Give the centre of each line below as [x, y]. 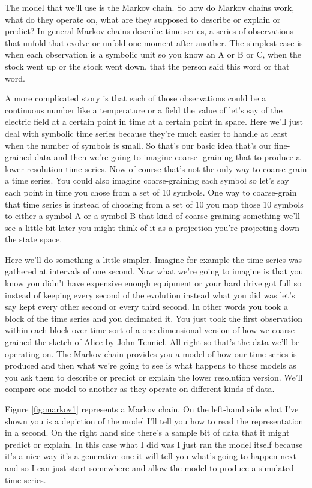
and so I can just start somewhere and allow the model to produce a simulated [149, 467]
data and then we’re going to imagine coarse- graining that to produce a [167, 157]
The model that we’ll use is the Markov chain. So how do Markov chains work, [150, 7]
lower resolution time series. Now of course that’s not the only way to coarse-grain [156, 168]
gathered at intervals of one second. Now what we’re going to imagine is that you [154, 271]
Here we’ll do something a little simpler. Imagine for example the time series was [154, 259]
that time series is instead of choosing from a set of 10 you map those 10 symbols [154, 204]
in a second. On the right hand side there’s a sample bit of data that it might [147, 432]
